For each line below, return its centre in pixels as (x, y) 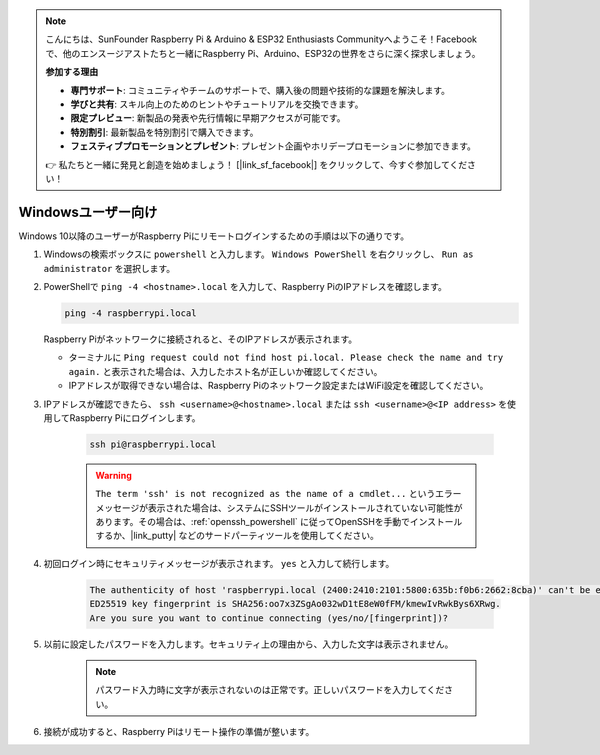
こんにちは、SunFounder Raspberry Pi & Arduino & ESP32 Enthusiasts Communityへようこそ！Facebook (261, 39)
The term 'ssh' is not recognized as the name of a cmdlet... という (265, 494)
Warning (113, 475)
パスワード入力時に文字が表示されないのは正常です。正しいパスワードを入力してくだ (270, 690)
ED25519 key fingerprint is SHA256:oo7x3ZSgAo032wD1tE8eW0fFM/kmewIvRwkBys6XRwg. (295, 604)
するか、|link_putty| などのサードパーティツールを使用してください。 (237, 536)
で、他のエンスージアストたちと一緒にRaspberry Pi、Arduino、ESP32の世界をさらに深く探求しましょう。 (263, 53)
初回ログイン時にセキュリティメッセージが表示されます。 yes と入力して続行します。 (219, 563)
